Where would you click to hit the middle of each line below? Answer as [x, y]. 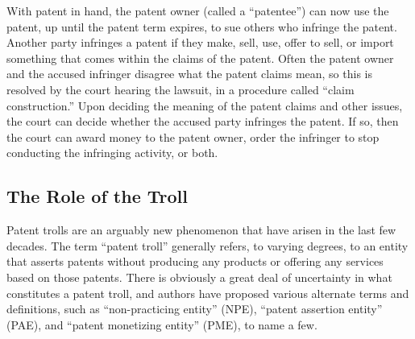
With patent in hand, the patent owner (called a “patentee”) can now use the [198, 10]
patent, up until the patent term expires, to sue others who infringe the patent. [202, 26]
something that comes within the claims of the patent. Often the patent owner [200, 58]
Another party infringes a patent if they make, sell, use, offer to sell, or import [200, 42]
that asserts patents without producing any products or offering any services [195, 261]
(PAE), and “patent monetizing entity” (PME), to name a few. [162, 324]
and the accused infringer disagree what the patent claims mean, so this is [189, 74]
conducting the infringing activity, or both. [112, 153]
